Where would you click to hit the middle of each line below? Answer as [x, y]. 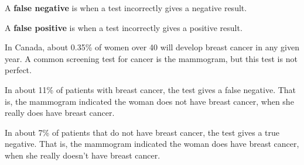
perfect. [18, 70]
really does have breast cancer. [60, 113]
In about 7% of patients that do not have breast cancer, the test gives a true [142, 132]
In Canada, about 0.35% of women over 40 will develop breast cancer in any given [152, 47]
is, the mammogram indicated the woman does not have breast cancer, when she [149, 101]
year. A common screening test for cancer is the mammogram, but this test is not [151, 58]
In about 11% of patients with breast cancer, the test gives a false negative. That [151, 89]
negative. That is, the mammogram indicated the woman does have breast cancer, [152, 144]
